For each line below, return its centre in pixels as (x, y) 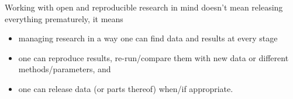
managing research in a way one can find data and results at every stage (148, 38)
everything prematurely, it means (64, 18)
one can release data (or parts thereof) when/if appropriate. (126, 88)
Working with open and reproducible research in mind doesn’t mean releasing (144, 7)
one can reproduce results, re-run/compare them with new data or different (154, 57)
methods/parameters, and (65, 69)
